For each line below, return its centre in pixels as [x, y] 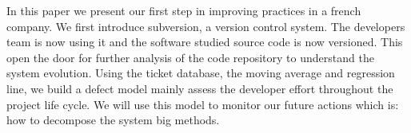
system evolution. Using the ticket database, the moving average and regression [201, 73]
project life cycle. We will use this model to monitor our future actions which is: [203, 104]
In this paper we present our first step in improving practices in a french [184, 10]
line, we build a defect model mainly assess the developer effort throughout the [200, 88]
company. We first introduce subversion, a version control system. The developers [206, 26]
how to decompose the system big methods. [113, 120]
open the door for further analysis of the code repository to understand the [190, 57]
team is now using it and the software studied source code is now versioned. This [205, 42]
